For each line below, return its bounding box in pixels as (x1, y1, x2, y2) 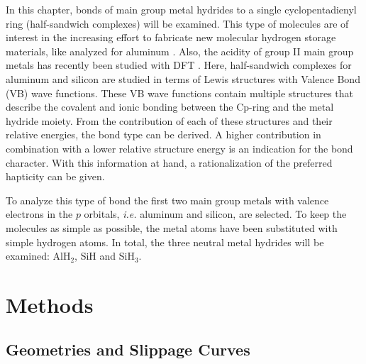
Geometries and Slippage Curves (6, 338, 250, 360)
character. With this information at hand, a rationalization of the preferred (6, 155, 333, 170)
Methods (6, 289, 94, 319)
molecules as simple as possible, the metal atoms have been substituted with (6, 220, 338, 235)
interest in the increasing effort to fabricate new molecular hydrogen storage (6, 30, 336, 45)
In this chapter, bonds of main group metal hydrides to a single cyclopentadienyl (6, 2, 357, 16)
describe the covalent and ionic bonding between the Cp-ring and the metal (6, 99, 334, 114)
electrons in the (6, 206, 73, 221)
